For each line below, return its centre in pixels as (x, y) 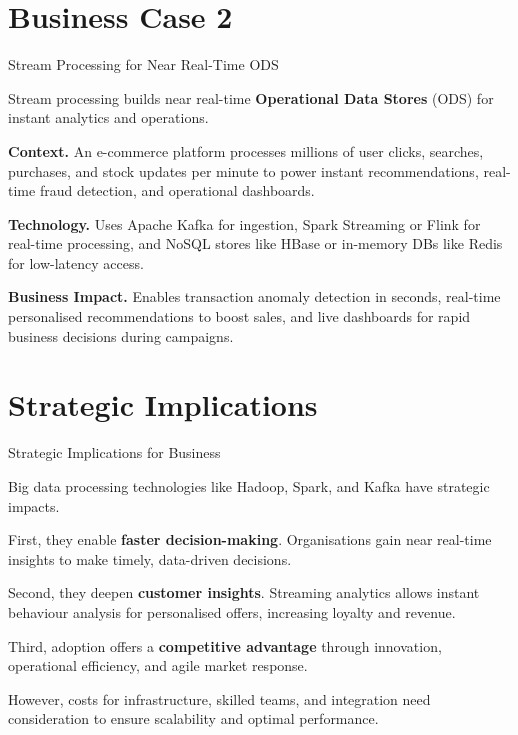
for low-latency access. (76, 262)
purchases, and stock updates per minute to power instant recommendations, (243, 170)
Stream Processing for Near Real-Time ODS (143, 64)
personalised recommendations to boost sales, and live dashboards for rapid (239, 316)
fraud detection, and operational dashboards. (177, 190)
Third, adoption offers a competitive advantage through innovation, (225, 645)
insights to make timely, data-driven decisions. (150, 558)
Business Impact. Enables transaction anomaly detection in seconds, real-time (254, 296)
